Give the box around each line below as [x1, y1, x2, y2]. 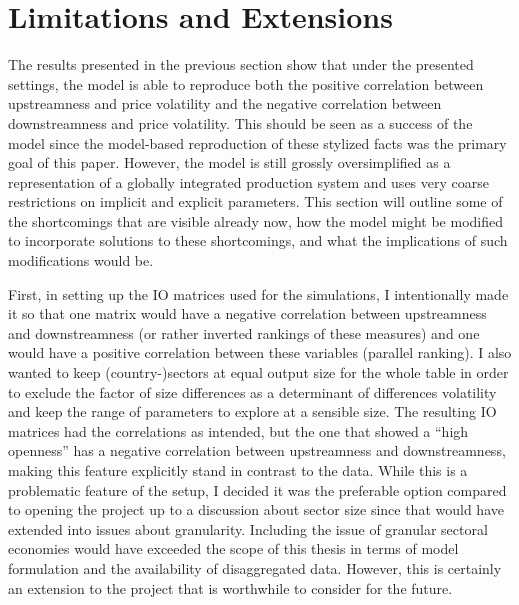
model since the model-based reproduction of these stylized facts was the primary [8, 132, 507, 153]
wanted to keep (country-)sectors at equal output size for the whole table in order [8, 362, 509, 383]
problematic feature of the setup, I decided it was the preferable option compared [8, 479, 507, 500]
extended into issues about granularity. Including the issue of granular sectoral [8, 518, 488, 539]
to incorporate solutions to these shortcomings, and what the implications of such [8, 230, 508, 251]
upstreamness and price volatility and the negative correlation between [8, 93, 442, 114]
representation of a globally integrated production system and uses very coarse [8, 171, 489, 192]
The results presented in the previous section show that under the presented [8, 54, 474, 75]
